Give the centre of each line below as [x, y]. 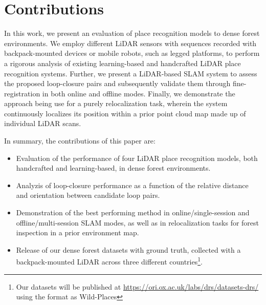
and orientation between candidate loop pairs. [88, 195]
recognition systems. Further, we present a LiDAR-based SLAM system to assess [131, 73]
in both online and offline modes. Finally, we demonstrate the [139, 93]
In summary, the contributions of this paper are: [80, 141]
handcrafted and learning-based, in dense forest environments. [113, 168]
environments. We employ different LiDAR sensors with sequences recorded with [130, 43]
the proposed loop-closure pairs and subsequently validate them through [117, 83]
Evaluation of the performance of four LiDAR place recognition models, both [137, 158]
